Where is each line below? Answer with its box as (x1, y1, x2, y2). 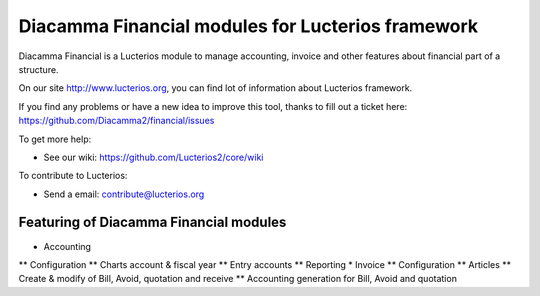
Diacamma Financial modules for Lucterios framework (18, 15, 479, 37)
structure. (18, 63, 59, 75)
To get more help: (18, 133, 92, 145)
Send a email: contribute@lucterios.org (43, 188, 205, 200)
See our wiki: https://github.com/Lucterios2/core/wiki (43, 151, 264, 163)
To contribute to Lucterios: (18, 170, 128, 182)
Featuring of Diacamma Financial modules (18, 214, 287, 231)
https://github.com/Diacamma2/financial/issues (18, 115, 215, 127)
